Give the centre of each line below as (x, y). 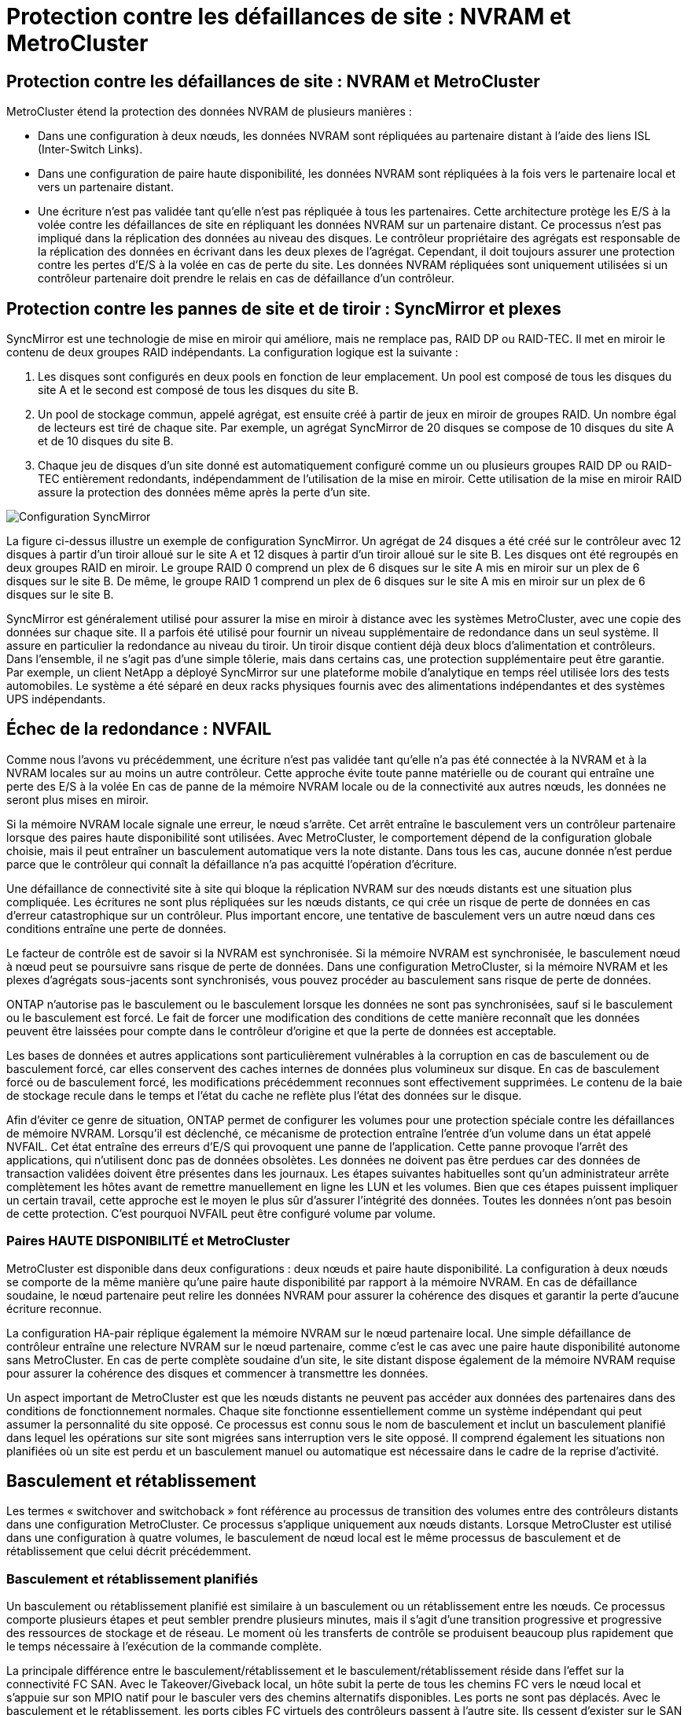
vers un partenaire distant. (106, 187)
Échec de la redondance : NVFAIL (139, 729)
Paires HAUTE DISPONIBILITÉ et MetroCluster (148, 1241)
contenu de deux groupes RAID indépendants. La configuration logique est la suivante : (232, 352)
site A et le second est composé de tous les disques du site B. (198, 390)
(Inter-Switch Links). (90, 149)
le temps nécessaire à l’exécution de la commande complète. (164, 1647)
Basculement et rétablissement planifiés (132, 1579)
